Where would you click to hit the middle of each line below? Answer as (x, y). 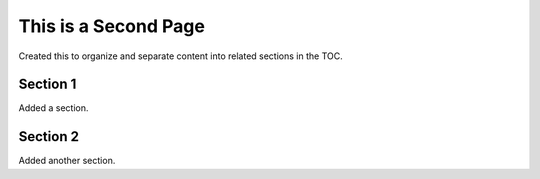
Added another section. (67, 161)
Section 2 (49, 136)
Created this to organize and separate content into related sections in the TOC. (181, 56)
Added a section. (53, 108)
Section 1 (47, 84)
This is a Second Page (111, 26)
